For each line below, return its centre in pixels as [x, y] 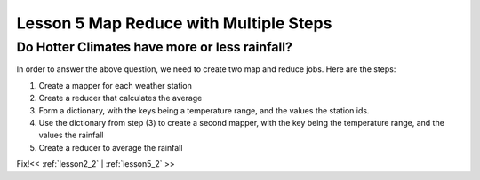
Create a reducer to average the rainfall [111, 147]
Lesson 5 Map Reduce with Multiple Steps [174, 23]
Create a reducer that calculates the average [120, 98]
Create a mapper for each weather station [116, 85]
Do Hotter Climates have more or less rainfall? [155, 47]
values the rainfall [71, 135]
